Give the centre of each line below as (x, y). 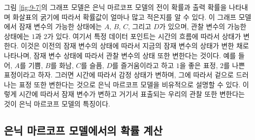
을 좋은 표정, (199, 65)
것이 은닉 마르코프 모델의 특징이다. (57, 103)
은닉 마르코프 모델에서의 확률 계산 (83, 130)
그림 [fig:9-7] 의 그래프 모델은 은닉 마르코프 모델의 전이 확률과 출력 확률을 (115, 7)
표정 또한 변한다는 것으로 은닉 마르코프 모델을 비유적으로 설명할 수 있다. (130, 84)
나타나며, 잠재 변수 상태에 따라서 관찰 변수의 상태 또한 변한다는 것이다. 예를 (120, 55)
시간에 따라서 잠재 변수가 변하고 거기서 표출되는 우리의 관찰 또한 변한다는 (132, 94)
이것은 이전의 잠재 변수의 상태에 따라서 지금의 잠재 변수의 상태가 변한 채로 (135, 46)
